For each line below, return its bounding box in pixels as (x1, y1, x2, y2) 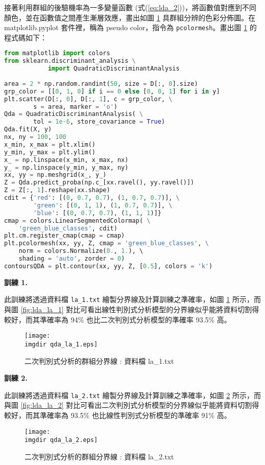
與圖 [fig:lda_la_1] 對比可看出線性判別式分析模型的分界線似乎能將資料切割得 (4, 304, 259, 315)
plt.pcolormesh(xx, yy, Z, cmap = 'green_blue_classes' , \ (4, 240, 209, 247)
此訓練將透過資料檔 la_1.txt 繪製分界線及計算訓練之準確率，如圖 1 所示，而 (4, 294, 261, 305)
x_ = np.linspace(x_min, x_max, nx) (4, 156, 129, 164)
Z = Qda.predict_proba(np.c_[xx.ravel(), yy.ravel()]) (4, 179, 195, 187)
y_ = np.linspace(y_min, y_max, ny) (4, 164, 129, 171)
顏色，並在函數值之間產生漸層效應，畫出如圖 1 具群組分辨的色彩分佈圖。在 (4, 12, 256, 22)
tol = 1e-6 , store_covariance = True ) (33, 118, 165, 126)
